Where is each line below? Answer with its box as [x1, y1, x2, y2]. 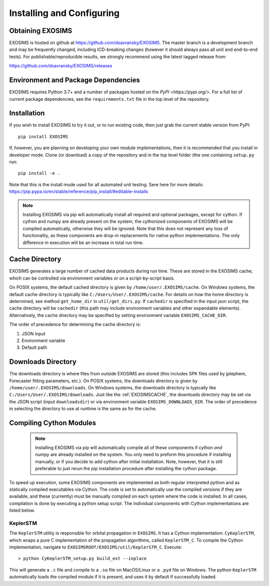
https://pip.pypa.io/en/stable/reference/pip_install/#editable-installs [9, 189, 148, 195]
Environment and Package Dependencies [9, 76, 140, 84]
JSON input [21, 330, 46, 336]
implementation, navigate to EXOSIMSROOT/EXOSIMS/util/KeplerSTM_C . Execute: [9, 544, 182, 550]
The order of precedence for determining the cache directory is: [9, 321, 141, 327]
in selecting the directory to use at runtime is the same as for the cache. [9, 406, 157, 412]
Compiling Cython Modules [9, 419, 97, 427]
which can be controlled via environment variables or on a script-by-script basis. [9, 275, 175, 281]
